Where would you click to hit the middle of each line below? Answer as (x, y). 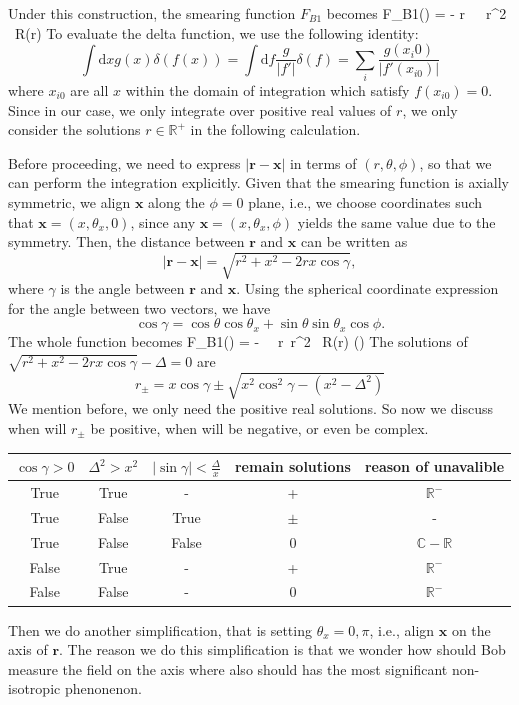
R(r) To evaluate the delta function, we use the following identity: (216, 32)
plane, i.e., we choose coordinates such (365, 201)
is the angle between (122, 288)
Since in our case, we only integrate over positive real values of (200, 109)
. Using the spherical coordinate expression (367, 288)
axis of (28, 649)
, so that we (455, 162)
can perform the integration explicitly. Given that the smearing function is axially (258, 182)
